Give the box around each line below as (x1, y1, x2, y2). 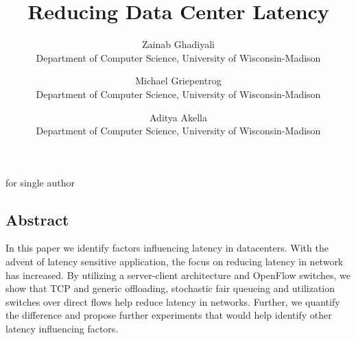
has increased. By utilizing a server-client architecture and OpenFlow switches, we (5, 267, 351, 282)
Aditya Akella (150, 110, 207, 124)
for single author (5, 175, 75, 189)
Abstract (5, 208, 69, 230)
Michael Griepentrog (135, 73, 222, 88)
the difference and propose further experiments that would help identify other (5, 308, 332, 322)
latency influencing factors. (5, 321, 119, 336)
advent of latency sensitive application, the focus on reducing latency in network (5, 254, 344, 269)
